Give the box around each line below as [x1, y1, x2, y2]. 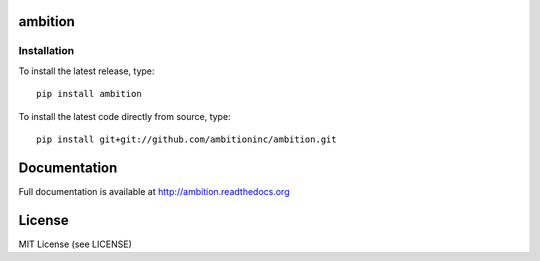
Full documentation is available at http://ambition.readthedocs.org [18, 185, 290, 197]
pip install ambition [36, 88, 142, 100]
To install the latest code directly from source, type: [18, 110, 231, 122]
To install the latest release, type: [18, 65, 155, 77]
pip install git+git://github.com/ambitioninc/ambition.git [36, 133, 337, 145]
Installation [18, 44, 75, 58]
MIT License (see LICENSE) [18, 238, 132, 250]
